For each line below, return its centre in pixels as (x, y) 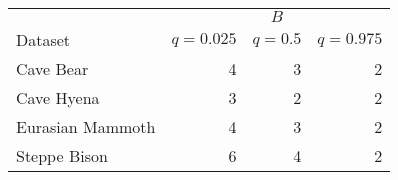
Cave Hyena (58, 97)
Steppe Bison (62, 155)
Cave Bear (52, 68)
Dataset (43, 39)
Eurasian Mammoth (86, 126)
